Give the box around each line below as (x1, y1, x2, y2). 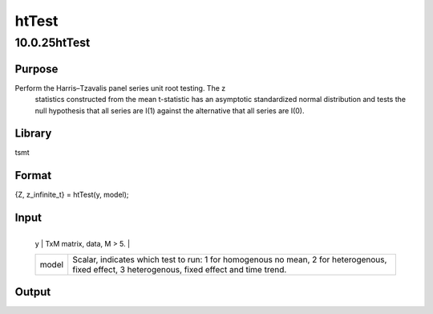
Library (14, 127, 52, 141)
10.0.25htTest (14, 35, 91, 50)
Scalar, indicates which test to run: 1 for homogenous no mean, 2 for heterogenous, (72, 254, 387, 265)
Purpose (14, 62, 59, 75)
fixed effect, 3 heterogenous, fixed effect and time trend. (72, 263, 287, 275)
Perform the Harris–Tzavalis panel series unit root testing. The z (14, 83, 226, 92)
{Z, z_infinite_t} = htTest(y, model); (14, 190, 129, 200)
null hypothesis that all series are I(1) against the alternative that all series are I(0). (34, 105, 305, 116)
